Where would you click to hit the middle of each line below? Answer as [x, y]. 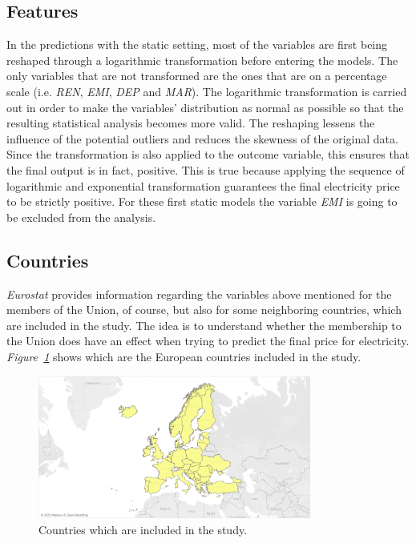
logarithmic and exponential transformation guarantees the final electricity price [203, 185]
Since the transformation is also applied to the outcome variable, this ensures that [208, 154]
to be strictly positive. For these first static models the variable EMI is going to [202, 201]
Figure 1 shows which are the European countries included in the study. [184, 356]
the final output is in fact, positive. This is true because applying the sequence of [206, 169]
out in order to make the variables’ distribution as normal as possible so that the [205, 107]
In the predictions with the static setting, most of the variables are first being [197, 44]
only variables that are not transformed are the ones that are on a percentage [197, 76]
